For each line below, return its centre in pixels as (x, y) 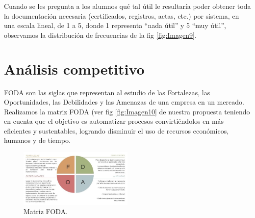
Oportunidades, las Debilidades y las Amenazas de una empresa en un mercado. (124, 102)
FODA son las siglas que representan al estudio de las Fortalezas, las (107, 92)
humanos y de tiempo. (37, 140)
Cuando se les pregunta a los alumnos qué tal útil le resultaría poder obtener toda (127, 6)
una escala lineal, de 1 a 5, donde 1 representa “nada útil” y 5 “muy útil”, (115, 25)
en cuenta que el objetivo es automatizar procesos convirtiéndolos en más (114, 121)
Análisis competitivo (74, 68)
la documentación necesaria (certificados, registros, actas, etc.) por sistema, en (122, 15)
